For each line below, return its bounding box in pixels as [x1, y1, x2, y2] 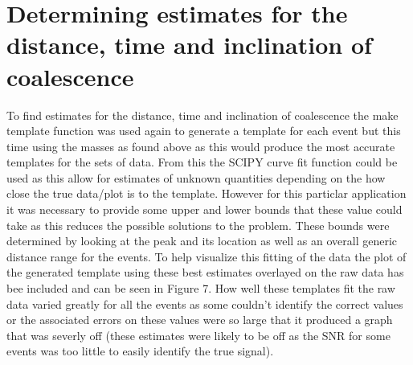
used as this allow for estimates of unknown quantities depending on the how [6, 169, 386, 186]
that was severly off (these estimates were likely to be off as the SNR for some [6, 326, 391, 343]
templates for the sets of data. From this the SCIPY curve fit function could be [6, 154, 398, 170]
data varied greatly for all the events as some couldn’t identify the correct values [6, 295, 403, 312]
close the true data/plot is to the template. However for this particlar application [6, 185, 407, 202]
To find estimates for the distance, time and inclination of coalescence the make [6, 106, 399, 123]
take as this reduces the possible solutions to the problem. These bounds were [6, 216, 390, 233]
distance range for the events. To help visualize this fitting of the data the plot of [6, 248, 407, 265]
